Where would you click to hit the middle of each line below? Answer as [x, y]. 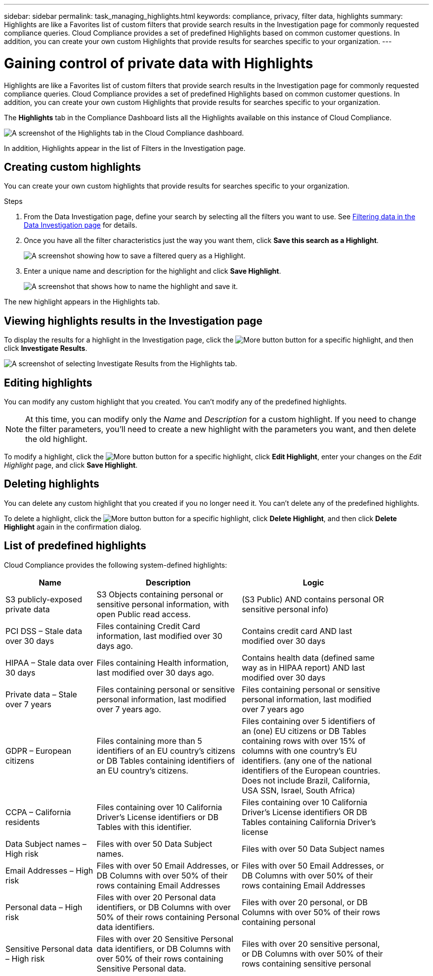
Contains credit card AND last [297, 631]
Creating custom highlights [72, 167]
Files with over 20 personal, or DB [305, 902]
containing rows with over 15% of [304, 741]
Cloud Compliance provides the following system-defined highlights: [116, 565]
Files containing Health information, [163, 662]
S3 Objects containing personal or [160, 594]
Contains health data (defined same [308, 658]
